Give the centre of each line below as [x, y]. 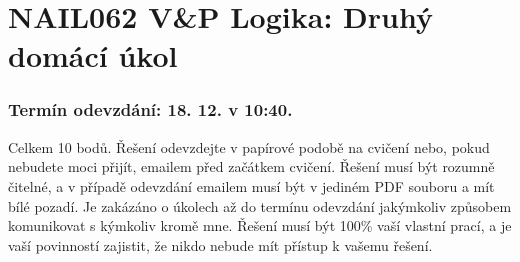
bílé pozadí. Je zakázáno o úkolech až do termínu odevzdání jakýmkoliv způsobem [260, 205]
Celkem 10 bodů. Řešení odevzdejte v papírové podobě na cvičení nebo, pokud [249, 146]
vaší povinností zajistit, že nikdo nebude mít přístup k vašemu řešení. [220, 244]
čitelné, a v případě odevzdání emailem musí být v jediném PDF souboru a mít [251, 185]
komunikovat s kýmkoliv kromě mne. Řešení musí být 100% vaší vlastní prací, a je [260, 225]
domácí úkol [93, 55]
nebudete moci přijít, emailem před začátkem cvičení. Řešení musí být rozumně [251, 166]
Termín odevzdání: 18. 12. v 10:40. [150, 109]
